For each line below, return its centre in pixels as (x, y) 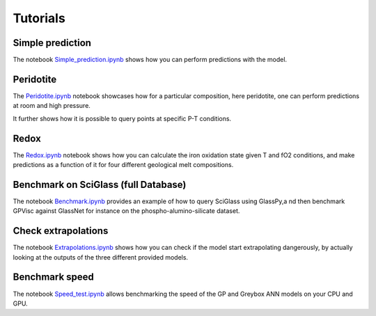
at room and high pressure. (52, 106)
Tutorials (39, 18)
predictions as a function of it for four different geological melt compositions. (123, 165)
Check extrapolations (61, 231)
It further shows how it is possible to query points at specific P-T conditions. (122, 118)
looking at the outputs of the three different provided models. (100, 257)
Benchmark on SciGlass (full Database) (100, 184)
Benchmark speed (53, 277)
